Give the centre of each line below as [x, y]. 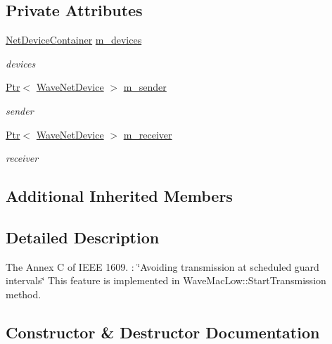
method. [24, 294]
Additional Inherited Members [119, 196]
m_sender [145, 87]
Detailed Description [83, 237]
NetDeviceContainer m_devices [74, 40]
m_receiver [148, 134]
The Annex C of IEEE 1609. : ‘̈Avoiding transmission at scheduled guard [162, 266]
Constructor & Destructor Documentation [163, 332]
